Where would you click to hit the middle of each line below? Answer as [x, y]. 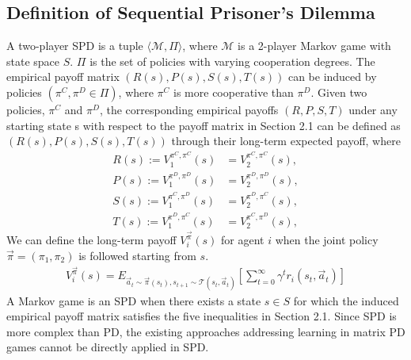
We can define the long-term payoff [91, 240]
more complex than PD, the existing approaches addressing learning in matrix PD [206, 331]
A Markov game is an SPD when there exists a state [134, 300]
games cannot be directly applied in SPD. [108, 347]
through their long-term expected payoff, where [286, 141]
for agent [243, 240]
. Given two [339, 92]
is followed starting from [137, 255]
